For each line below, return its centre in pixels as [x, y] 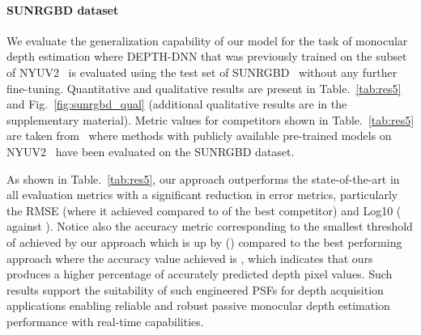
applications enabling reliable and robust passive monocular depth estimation [198, 305]
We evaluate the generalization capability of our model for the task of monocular [207, 40]
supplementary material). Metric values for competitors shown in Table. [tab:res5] [210, 119]
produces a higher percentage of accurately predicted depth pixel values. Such [200, 274]
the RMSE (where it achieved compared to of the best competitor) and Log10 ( [204, 210]
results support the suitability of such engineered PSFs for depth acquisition [195, 289]
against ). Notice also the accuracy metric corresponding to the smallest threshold [210, 226]
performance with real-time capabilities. [105, 321]
